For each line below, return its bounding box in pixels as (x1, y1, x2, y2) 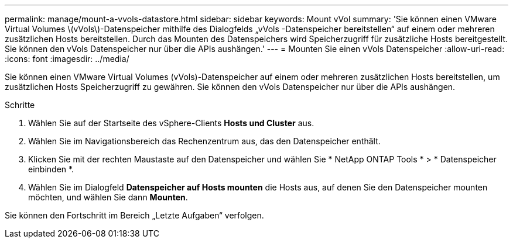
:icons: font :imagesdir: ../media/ (5, 54, 129, 64)
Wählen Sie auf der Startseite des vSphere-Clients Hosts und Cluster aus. (28, 118, 314, 128)
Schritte (5, 100, 35, 110)
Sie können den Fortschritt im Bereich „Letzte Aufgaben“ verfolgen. (5, 210, 264, 220)
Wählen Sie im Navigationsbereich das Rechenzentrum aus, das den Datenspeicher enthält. (28, 136, 381, 146)
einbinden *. (28, 164, 74, 174)
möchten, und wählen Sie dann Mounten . (28, 192, 188, 202)
